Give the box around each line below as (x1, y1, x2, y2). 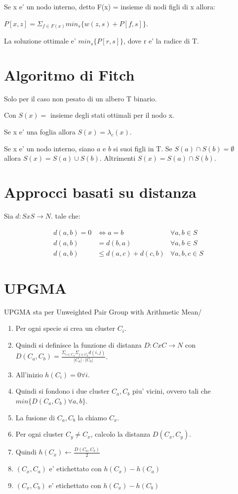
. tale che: (51, 210, 80, 221)
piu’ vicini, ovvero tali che (132, 386, 211, 396)
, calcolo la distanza (90, 429, 151, 439)
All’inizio (15, 369, 43, 379)
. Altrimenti (99, 153, 136, 163)
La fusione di (15, 412, 55, 422)
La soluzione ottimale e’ (4, 36, 76, 46)
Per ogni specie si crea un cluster (15, 323, 115, 333)
